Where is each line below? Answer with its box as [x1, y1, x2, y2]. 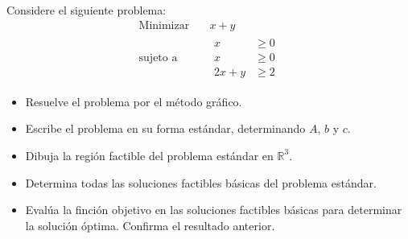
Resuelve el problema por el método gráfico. [25, 93, 242, 109]
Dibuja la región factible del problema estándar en [25, 146, 274, 163]
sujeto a [138, 52, 178, 64]
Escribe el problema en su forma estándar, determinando [25, 120, 306, 137]
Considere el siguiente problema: [6, 2, 167, 18]
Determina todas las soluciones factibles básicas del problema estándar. [25, 174, 377, 191]
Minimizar [138, 19, 190, 31]
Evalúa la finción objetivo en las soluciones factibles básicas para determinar [25, 201, 402, 218]
